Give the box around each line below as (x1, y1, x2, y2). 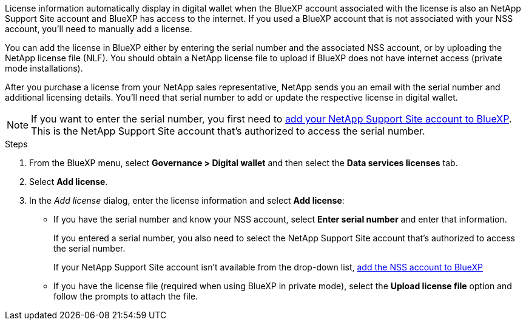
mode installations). (5, 63, 83, 73)
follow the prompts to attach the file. (53, 291, 198, 301)
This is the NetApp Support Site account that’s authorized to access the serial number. (31, 125, 425, 137)
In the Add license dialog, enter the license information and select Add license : (29, 195, 345, 206)
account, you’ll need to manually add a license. (5, 24, 192, 34)
